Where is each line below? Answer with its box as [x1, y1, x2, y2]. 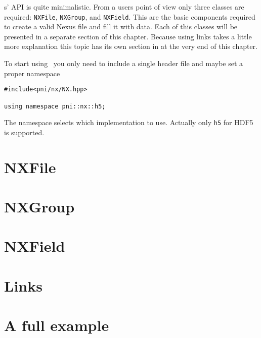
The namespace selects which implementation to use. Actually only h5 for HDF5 [4, 117, 253, 128]
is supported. [4, 127, 45, 137]
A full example [4, 315, 109, 335]
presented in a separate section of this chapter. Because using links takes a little [4, 31, 252, 41]
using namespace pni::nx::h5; [4, 102, 106, 110]
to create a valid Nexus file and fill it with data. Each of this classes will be [4, 21, 238, 32]
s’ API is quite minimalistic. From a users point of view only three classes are [4, 2, 244, 12]
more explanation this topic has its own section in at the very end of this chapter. [4, 41, 257, 51]
